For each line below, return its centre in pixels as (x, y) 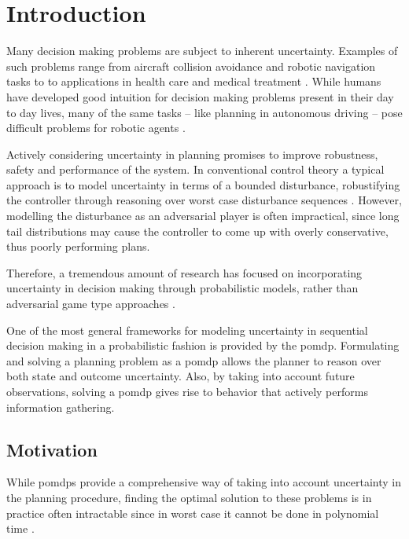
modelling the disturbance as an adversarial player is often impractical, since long (203, 216)
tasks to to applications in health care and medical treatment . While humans (194, 81)
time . (20, 528)
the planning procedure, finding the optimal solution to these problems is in (189, 497)
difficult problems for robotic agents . (96, 128)
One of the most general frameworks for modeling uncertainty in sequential (187, 330)
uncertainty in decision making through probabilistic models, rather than (182, 288)
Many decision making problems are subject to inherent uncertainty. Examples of (202, 51)
